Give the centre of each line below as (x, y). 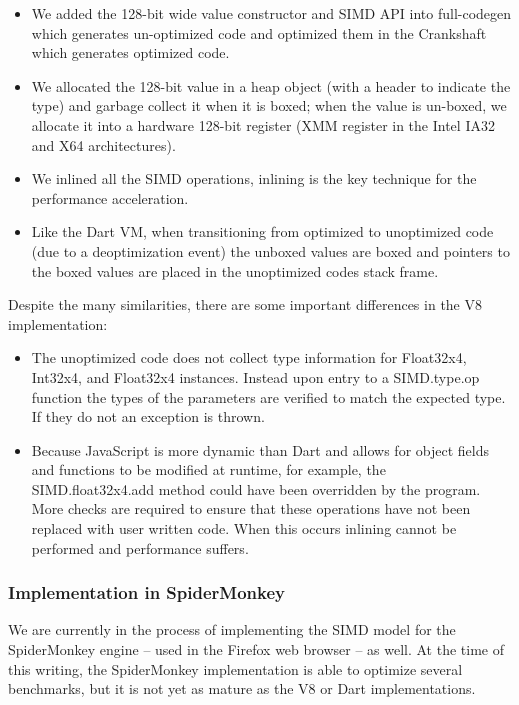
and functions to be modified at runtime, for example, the (208, 469)
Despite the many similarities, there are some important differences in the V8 (245, 304)
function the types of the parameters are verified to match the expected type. (268, 396)
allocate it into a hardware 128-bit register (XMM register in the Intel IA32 (263, 124)
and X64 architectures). (103, 144)
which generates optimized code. (130, 52)
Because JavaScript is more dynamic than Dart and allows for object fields (260, 449)
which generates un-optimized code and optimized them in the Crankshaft (259, 32)
